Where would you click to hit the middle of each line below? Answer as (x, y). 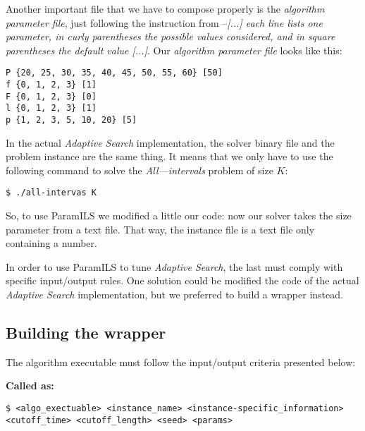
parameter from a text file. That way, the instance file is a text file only (160, 229)
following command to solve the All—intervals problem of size (140, 170)
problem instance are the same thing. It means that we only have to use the (169, 156)
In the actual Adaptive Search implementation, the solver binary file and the (170, 142)
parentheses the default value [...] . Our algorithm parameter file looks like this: (174, 50)
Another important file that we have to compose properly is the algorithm (165, 8)
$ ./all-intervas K (51, 193)
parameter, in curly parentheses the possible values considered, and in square (171, 36)
